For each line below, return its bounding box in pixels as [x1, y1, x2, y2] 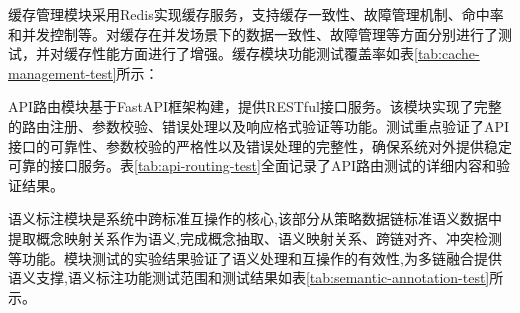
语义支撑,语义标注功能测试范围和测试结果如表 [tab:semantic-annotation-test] [8, 267, 490, 288]
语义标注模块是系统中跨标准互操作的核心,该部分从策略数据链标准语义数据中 [8, 208, 502, 229]
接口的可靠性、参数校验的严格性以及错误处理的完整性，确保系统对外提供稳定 [8, 135, 512, 156]
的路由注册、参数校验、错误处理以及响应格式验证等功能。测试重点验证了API [8, 115, 510, 136]
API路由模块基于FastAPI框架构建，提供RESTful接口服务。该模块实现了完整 [8, 96, 502, 117]
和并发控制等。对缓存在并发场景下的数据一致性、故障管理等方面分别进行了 [8, 23, 498, 44]
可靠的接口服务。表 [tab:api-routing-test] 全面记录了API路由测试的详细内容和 [8, 155, 497, 176]
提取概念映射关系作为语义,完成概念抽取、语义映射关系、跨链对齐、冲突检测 [8, 227, 502, 248]
